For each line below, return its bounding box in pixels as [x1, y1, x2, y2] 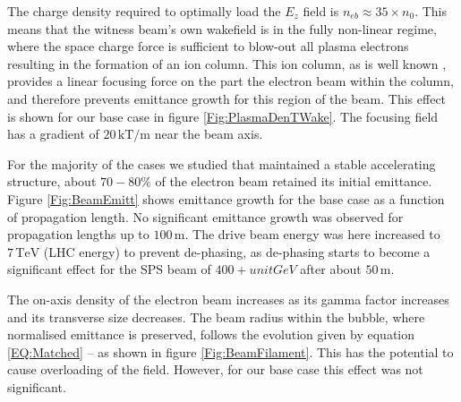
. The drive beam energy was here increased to [184, 225, 440, 244]
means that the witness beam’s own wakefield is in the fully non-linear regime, [7, 19, 437, 38]
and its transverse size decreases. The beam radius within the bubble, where [7, 307, 425, 326]
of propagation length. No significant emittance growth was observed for [7, 207, 404, 226]
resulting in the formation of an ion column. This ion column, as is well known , [7, 54, 447, 73]
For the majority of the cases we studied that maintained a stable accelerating [7, 154, 436, 173]
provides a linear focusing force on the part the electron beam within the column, [7, 72, 454, 90]
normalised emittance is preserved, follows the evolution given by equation [7, 325, 415, 344]
